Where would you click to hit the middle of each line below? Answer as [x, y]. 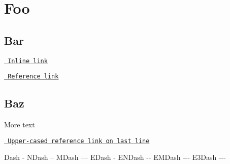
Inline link [28, 61]
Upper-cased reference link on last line [79, 141]
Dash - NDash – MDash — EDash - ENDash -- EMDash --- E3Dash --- [115, 157]
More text [20, 125]
